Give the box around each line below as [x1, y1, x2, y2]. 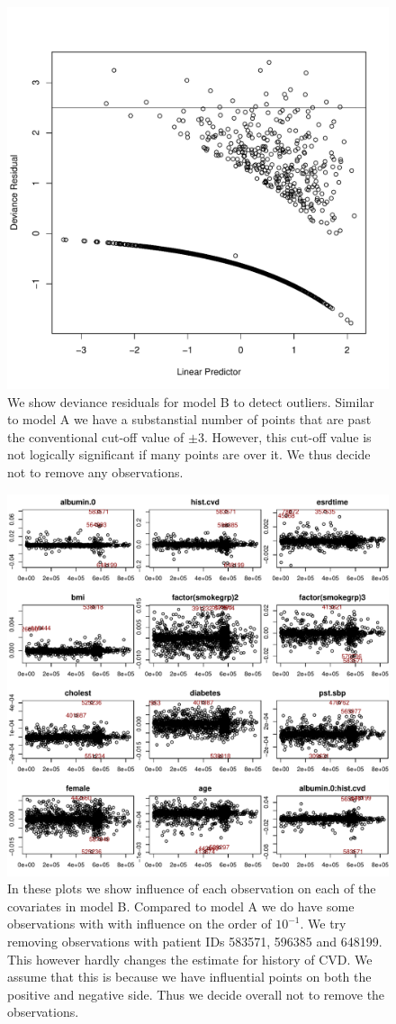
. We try [300, 914, 346, 933]
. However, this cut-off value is [203, 427, 372, 446]
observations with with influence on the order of [7, 914, 272, 933]
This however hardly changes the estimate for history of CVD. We [7, 949, 373, 968]
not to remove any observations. [7, 462, 184, 481]
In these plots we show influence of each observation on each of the [7, 879, 376, 898]
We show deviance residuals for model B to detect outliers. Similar [7, 392, 374, 411]
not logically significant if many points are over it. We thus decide [7, 445, 371, 464]
